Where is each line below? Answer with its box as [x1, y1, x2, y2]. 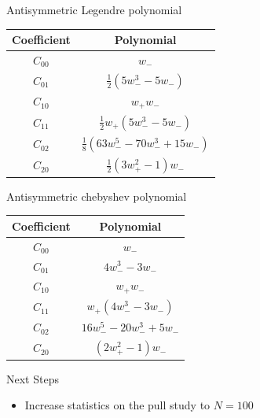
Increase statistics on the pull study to [24, 397, 211, 413]
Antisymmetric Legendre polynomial [6, 2, 182, 17]
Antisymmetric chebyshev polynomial [6, 187, 187, 204]
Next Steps [6, 370, 59, 387]
